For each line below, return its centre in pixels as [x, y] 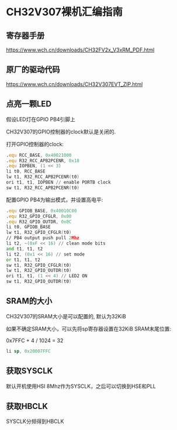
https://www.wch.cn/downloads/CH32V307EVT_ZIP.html [74, 84]
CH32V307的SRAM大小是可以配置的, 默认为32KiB [66, 316]
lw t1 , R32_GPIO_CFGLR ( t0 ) [39, 233]
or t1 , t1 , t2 [23, 260]
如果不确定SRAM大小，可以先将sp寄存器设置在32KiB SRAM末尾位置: [88, 329]
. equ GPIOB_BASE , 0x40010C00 [41, 211]
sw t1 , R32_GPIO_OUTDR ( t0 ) [39, 281]
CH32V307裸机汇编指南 [64, 12]
